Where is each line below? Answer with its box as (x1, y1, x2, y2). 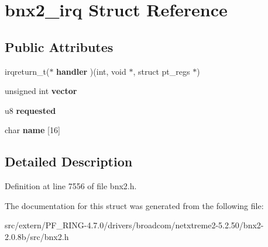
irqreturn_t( (5, 65, 50, 77)
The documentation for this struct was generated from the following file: (5, 199, 264, 211)
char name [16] (5, 124, 60, 136)
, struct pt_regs (133, 65, 190, 77)
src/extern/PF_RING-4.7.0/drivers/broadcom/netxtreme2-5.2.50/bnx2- (5, 219, 264, 231)
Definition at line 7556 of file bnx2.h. (5, 180, 137, 192)
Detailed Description (5, 152, 133, 171)
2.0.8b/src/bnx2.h (5, 230, 69, 242)
